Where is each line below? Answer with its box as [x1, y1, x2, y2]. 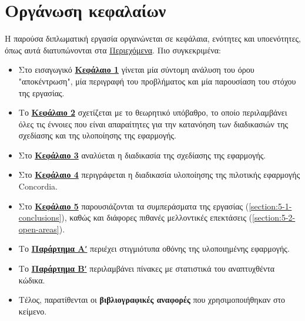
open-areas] [18, 222, 59, 235]
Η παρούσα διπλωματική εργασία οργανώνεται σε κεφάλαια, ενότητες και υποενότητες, [5, 32, 301, 45]
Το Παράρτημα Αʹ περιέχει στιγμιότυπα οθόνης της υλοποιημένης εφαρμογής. [18, 242, 290, 255]
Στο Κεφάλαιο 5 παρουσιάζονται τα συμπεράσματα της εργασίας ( [18, 200, 249, 212]
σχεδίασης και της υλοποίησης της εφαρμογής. [18, 129, 176, 141]
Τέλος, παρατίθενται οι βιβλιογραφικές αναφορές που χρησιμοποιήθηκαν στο [18, 293, 286, 306]
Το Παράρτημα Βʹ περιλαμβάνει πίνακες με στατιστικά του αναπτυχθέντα [18, 262, 275, 275]
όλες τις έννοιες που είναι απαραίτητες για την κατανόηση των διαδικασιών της [18, 117, 289, 130]
